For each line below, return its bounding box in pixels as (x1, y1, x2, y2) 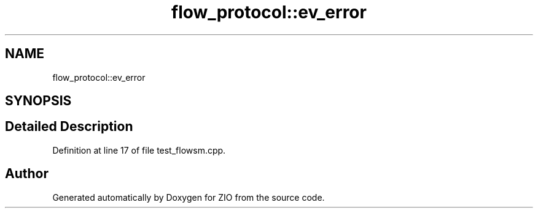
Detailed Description (5, 119, 133, 135)
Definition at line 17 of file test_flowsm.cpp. (52, 144, 226, 155)
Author (5, 166, 49, 182)
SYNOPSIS (5, 93, 72, 109)
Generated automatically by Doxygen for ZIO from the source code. (52, 192, 325, 203)
